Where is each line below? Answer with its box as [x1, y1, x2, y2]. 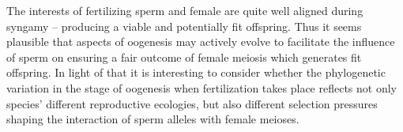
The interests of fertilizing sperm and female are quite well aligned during [6, 2, 363, 18]
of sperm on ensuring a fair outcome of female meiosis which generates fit [6, 48, 362, 65]
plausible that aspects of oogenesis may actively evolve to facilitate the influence [6, 33, 395, 50]
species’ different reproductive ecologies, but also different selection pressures [6, 95, 378, 111]
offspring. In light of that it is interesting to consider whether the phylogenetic [6, 64, 386, 81]
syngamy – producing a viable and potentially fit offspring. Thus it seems [6, 17, 362, 34]
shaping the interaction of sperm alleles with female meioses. [6, 111, 299, 127]
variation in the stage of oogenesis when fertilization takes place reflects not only [6, 79, 397, 96]
